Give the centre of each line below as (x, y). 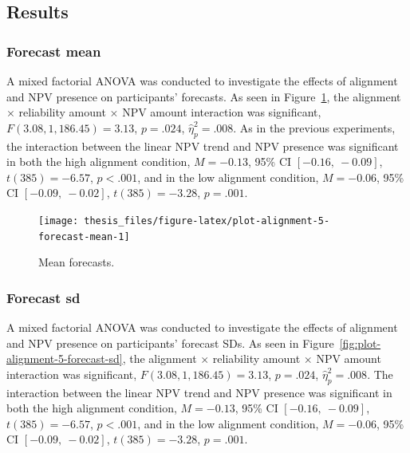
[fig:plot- (360, 343)
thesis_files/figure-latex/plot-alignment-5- (207, 221)
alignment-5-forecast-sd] (65, 358)
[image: (59, 221)
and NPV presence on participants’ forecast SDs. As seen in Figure (170, 343)
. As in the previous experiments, (314, 127)
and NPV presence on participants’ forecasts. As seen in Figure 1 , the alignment (204, 96)
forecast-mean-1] (84, 236)
